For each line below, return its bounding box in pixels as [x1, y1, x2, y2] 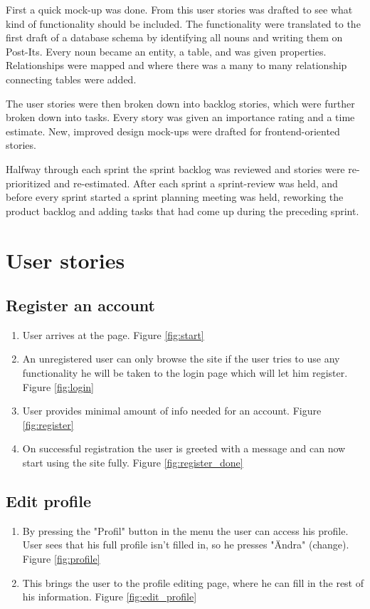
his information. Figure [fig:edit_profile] [22, 589, 197, 604]
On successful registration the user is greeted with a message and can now [22, 441, 346, 456]
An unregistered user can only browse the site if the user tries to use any [22, 351, 340, 366]
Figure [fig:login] [22, 379, 95, 394]
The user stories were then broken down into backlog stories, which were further [6, 95, 355, 110]
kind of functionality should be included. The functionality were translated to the [6, 16, 361, 31]
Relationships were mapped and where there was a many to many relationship [6, 58, 347, 73]
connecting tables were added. [6, 71, 137, 86]
